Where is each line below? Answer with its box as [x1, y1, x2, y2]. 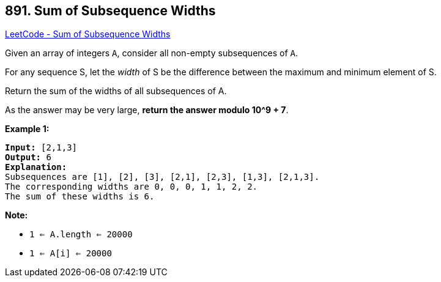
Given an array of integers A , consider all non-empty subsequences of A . [5, 48, 298, 59]
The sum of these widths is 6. [5, 191, 155, 202]
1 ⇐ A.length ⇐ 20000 [29, 229, 133, 240]
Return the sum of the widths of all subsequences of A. [5, 86, 227, 97]
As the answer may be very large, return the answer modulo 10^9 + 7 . [5, 105, 289, 116]
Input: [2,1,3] [5, 143, 78, 153]
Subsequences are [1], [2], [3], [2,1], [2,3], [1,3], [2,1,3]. [5, 172, 320, 182]
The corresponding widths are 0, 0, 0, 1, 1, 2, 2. [5, 182, 258, 192]
